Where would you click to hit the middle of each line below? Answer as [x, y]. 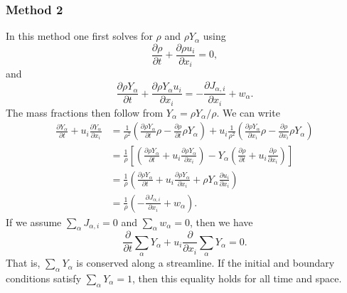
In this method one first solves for [79, 36]
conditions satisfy [44, 278]
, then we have [221, 222]
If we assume [34, 222]
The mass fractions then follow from [85, 112]
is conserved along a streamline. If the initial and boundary [205, 263]
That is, [23, 263]
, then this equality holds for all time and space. [237, 278]
